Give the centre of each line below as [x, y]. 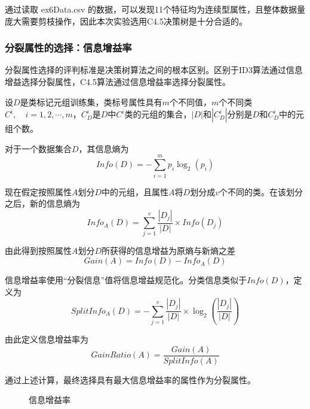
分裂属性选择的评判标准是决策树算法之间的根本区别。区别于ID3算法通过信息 [154, 70]
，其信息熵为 [104, 148]
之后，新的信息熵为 [42, 203]
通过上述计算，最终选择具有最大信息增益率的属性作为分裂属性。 [130, 379]
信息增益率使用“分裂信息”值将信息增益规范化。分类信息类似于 [126, 280]
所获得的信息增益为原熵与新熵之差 [169, 251]
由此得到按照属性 [38, 251]
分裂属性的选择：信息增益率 [68, 48]
